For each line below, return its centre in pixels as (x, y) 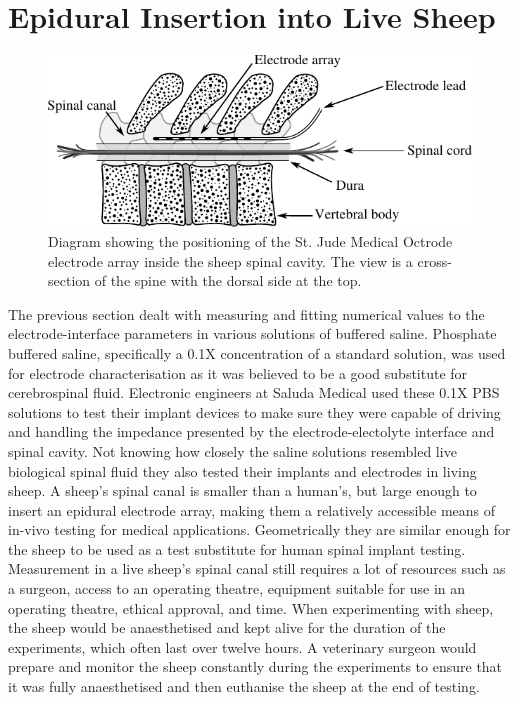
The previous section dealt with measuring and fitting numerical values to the (246, 313)
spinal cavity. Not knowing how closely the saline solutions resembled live (232, 450)
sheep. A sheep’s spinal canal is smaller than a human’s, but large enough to (242, 490)
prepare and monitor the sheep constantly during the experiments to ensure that (255, 666)
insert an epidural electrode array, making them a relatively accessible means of (252, 509)
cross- (434, 260)
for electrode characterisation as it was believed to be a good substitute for (238, 372)
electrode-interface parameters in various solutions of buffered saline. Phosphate (252, 333)
